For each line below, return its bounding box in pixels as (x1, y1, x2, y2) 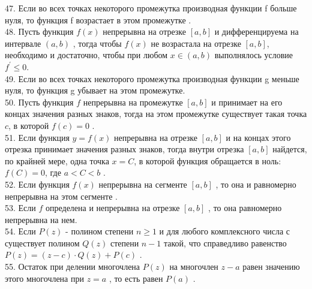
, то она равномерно (208, 201, 282, 214)
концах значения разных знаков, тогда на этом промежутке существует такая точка (5, 107, 307, 120)
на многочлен (169, 260, 218, 273)
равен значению (242, 260, 300, 273)
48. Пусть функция (5, 25, 74, 38)
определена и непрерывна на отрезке (46, 201, 180, 214)
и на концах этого (226, 131, 291, 143)
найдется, (272, 143, 307, 155)
